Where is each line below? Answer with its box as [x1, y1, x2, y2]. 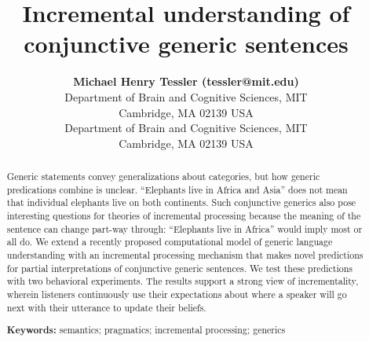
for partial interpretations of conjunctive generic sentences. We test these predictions [6, 261, 353, 274]
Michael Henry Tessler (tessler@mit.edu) [73, 73, 299, 90]
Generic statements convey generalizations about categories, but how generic [6, 170, 320, 183]
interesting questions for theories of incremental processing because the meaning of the [6, 209, 361, 222]
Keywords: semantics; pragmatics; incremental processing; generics [6, 323, 286, 337]
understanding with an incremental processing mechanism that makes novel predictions [6, 248, 364, 262]
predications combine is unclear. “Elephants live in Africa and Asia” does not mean [6, 182, 348, 196]
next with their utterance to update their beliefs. [6, 300, 206, 314]
